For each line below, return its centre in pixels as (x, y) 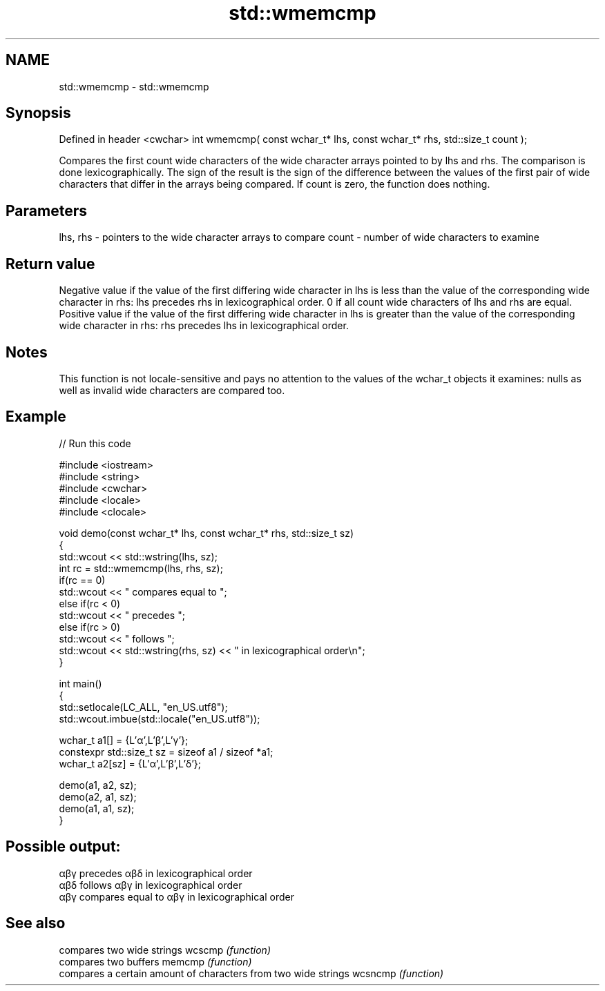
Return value (50, 264)
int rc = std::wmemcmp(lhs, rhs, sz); (141, 568)
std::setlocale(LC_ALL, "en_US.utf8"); (143, 707)
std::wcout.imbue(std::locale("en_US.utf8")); (160, 718)
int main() (80, 683)
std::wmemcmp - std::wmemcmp (134, 86)
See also (36, 923)
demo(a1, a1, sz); (97, 808)
